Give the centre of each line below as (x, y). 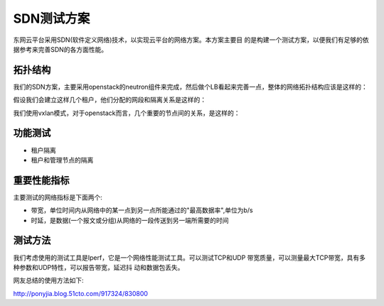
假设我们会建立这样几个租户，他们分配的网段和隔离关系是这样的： (110, 100)
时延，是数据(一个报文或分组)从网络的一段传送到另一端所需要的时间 (130, 220)
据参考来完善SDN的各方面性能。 (60, 49)
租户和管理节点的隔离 (62, 160)
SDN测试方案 (52, 18)
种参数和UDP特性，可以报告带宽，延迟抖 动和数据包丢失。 (98, 267)
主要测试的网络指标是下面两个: (58, 197)
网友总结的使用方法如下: (49, 280)
